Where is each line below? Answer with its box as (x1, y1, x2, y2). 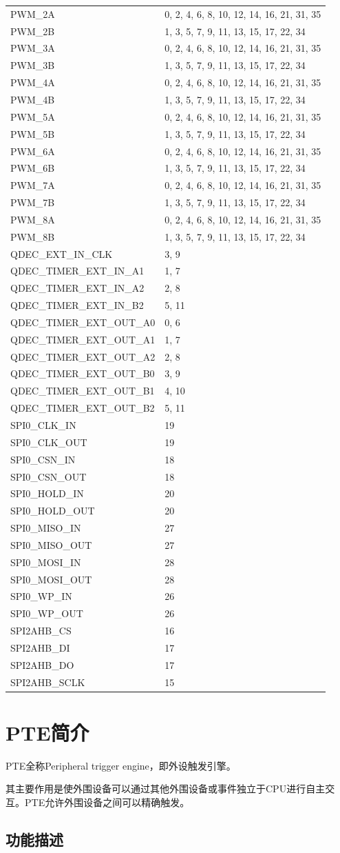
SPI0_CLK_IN (10, 418, 76, 432)
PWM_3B (10, 58, 55, 72)
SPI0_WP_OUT (10, 606, 83, 621)
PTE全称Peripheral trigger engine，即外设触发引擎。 (6, 758, 236, 772)
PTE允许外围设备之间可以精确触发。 (24, 795, 190, 810)
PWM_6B (10, 161, 55, 175)
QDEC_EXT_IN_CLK (10, 246, 113, 261)
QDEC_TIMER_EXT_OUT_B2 (10, 401, 155, 415)
